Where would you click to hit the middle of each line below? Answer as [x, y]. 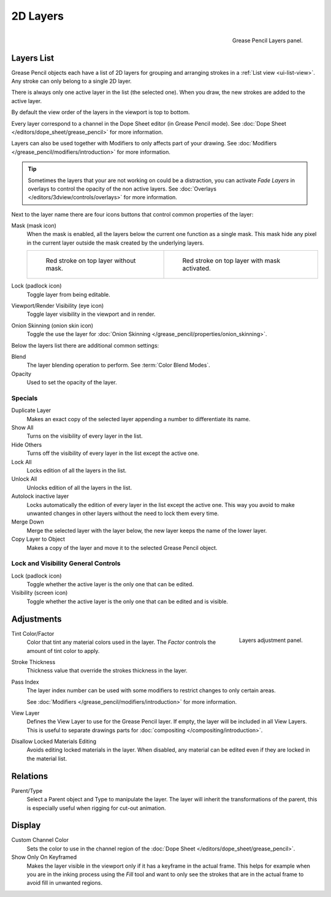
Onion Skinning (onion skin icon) [52, 326]
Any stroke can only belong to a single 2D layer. [71, 81]
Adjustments [36, 619]
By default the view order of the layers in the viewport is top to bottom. [101, 112]
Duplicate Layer [31, 410]
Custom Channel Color [40, 840]
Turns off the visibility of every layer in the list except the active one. [113, 453]
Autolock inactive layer [40, 496]
